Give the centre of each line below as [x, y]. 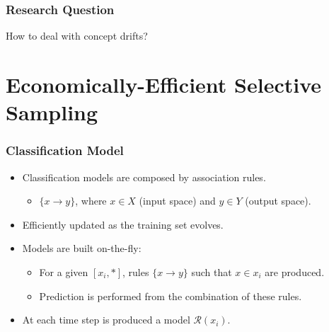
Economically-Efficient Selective [164, 84]
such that [212, 271]
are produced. [295, 271]
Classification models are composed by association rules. [144, 177]
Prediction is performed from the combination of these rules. [171, 296]
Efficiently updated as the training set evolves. [123, 224]
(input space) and [177, 201]
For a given [64, 271]
